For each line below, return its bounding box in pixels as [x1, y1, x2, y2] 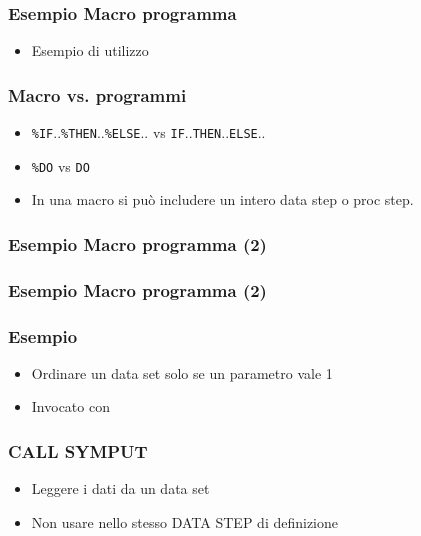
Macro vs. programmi [8, 82, 187, 107]
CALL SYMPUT [8, 438, 148, 463]
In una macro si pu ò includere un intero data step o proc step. [31, 189, 414, 210]
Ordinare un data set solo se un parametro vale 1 [31, 362, 333, 383]
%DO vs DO [31, 155, 90, 176]
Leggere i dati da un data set [31, 478, 210, 499]
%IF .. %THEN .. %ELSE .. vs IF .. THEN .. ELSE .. [31, 122, 266, 143]
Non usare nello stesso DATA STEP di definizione [31, 511, 339, 532]
